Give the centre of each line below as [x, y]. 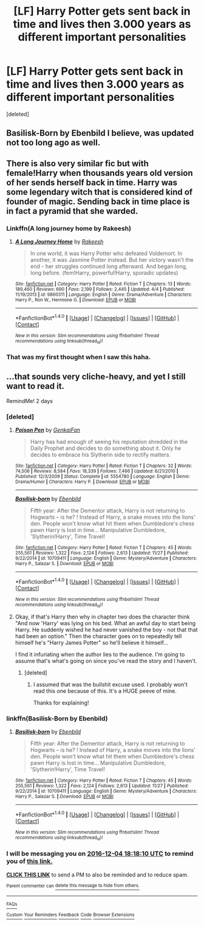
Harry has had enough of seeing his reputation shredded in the [109, 442]
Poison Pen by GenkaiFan [48, 430]
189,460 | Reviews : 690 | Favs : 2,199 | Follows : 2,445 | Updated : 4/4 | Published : [100, 289]
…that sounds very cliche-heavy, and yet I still [96, 377]
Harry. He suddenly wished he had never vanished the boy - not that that [106, 630]
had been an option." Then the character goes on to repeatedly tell [98, 636]
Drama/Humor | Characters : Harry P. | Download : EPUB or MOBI [82, 482]
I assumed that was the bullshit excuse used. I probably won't [110, 685]
